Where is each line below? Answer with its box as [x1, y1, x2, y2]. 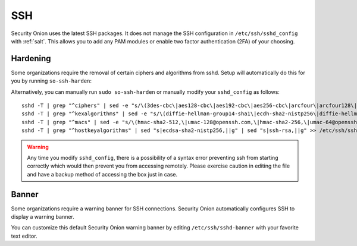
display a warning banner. [11, 213, 74, 220]
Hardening [11, 53, 51, 64]
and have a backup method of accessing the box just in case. [27, 171, 178, 178]
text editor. [11, 232, 38, 239]
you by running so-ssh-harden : [11, 77, 92, 84]
